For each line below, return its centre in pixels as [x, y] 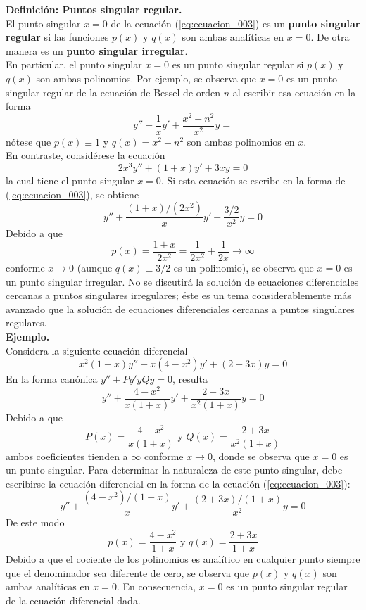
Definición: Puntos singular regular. [94, 9]
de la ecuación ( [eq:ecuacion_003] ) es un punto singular [235, 23]
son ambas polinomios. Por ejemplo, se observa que [146, 78]
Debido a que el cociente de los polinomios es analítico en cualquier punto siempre [183, 559]
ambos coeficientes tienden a [67, 456]
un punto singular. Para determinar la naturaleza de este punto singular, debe [174, 470]
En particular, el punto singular [74, 64]
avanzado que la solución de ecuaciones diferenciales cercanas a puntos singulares [180, 309]
